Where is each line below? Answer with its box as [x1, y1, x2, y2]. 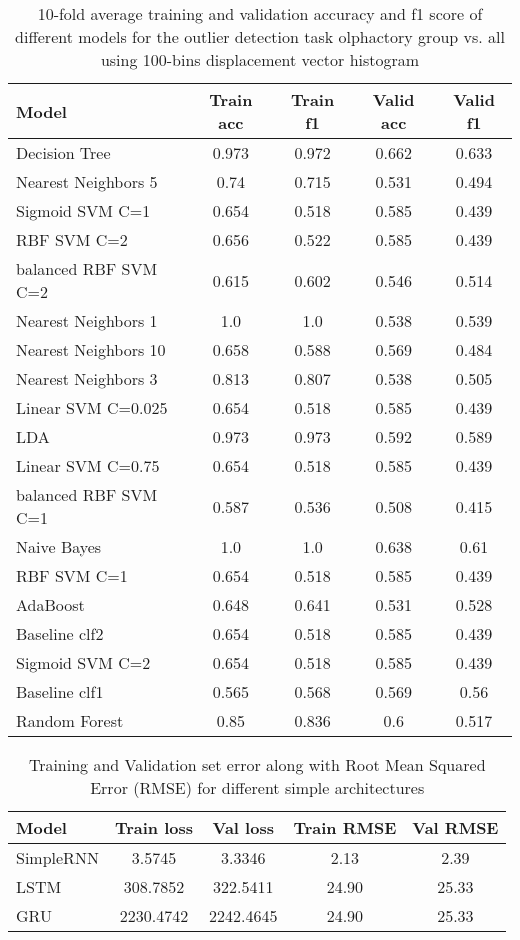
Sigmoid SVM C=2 [16, 651, 151, 674]
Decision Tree [16, 141, 111, 164]
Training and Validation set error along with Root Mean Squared [28, 753, 486, 776]
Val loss [212, 816, 274, 839]
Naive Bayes [16, 535, 102, 558]
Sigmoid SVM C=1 [16, 199, 151, 222]
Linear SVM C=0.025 [16, 396, 168, 419]
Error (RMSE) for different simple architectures [90, 776, 425, 799]
